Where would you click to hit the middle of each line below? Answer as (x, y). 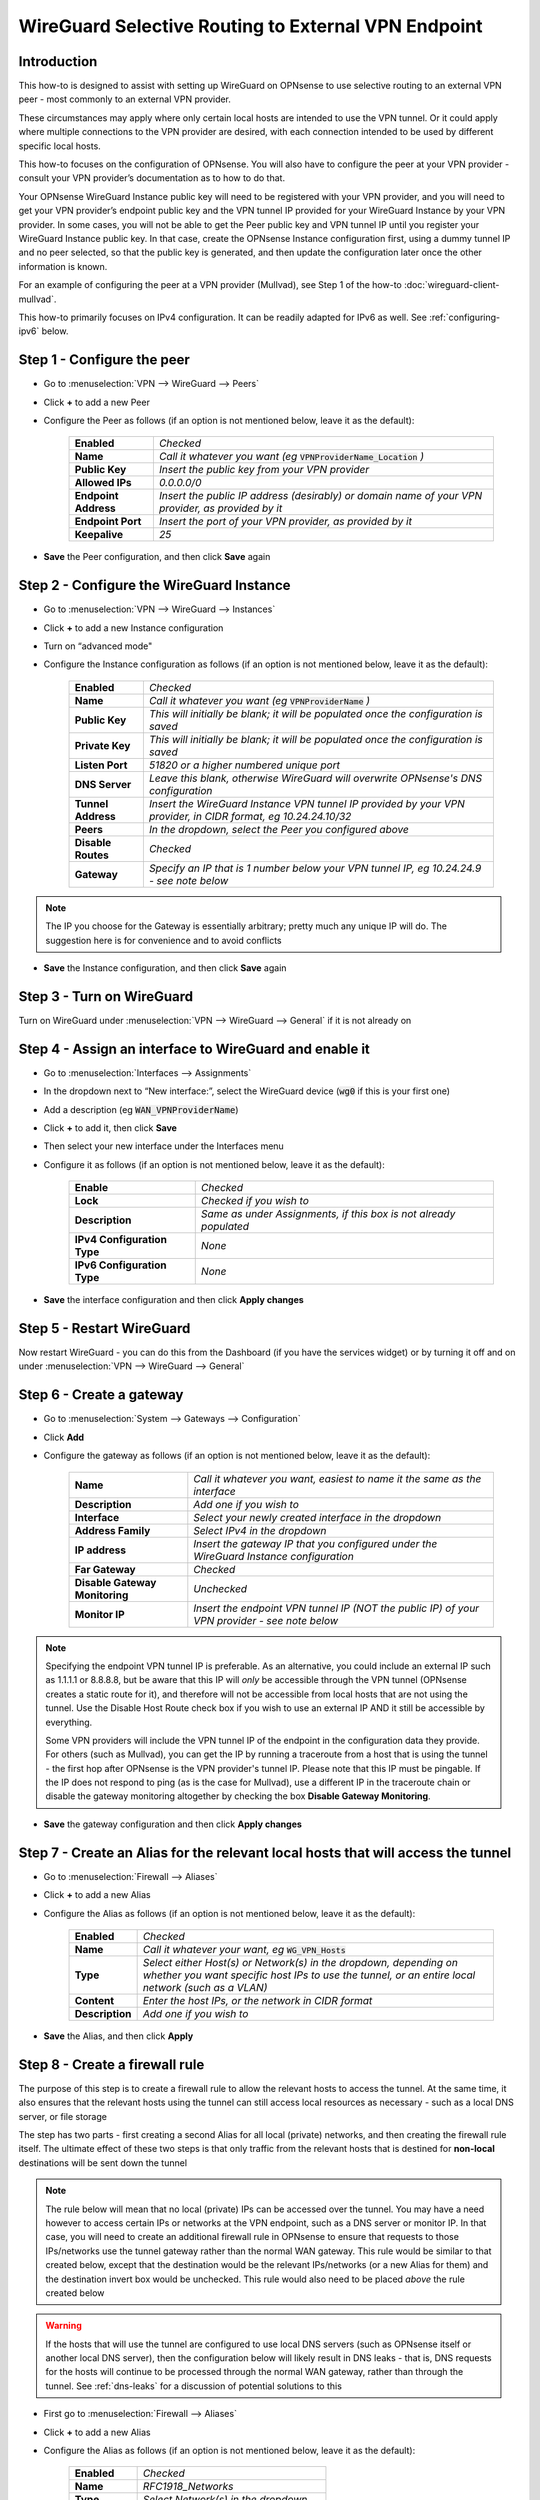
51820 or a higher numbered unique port (244, 765)
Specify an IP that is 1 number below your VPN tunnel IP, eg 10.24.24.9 (315, 868)
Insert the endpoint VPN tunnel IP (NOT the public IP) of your (336, 1608)
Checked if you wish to (254, 1201)
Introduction (58, 61)
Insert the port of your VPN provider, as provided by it (285, 522)
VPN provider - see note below (266, 1620)
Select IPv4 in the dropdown (260, 1530)
